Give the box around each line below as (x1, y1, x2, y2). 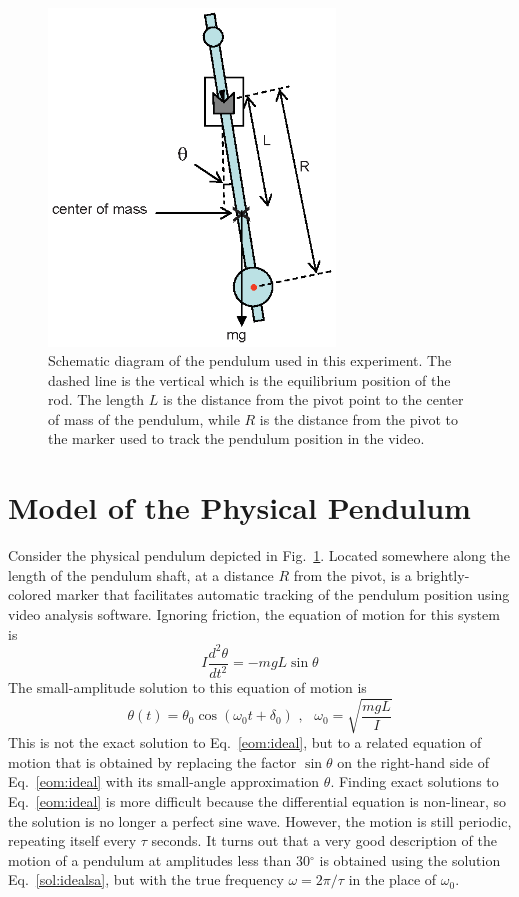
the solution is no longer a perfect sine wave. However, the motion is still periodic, (8, 810, 512, 831)
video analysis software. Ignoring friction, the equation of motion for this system (8, 603, 500, 624)
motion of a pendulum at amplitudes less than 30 (8, 849, 311, 870)
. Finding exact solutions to (330, 771, 499, 792)
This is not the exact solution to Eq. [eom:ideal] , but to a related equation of (8, 732, 482, 753)
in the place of (348, 869, 437, 890)
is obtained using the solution (319, 849, 501, 870)
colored (8, 584, 52, 605)
